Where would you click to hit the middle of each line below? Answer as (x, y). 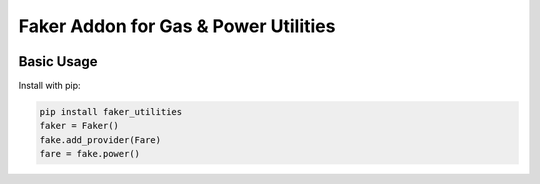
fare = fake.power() (89, 154)
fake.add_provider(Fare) (100, 139)
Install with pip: (49, 86)
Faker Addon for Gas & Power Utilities (177, 26)
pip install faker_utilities (111, 112)
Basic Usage (58, 61)
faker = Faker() (79, 126)
